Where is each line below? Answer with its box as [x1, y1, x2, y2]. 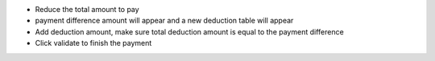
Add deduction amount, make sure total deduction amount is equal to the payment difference [35, 26, 344, 36]
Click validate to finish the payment [35, 39, 152, 48]
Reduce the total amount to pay [35, 5, 140, 14]
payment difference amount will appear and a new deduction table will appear [35, 16, 294, 26]
